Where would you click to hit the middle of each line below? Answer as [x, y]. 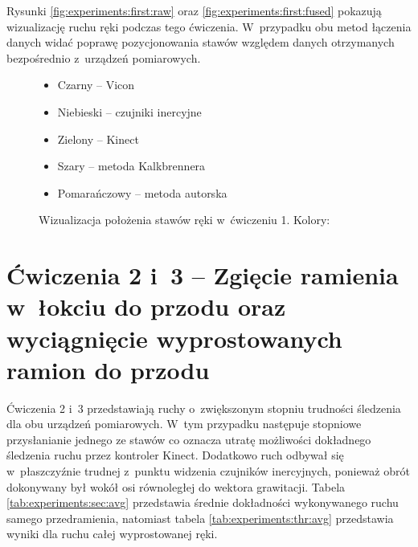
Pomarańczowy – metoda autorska [142, 192]
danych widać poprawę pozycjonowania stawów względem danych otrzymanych [201, 42]
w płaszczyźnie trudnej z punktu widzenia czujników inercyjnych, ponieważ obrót [208, 471]
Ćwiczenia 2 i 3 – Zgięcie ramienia [203, 275]
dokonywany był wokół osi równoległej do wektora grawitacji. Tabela [176, 486]
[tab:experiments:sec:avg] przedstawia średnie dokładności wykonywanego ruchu [203, 502]
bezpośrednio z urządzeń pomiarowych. [104, 57]
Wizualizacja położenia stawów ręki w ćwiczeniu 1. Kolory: [184, 220]
